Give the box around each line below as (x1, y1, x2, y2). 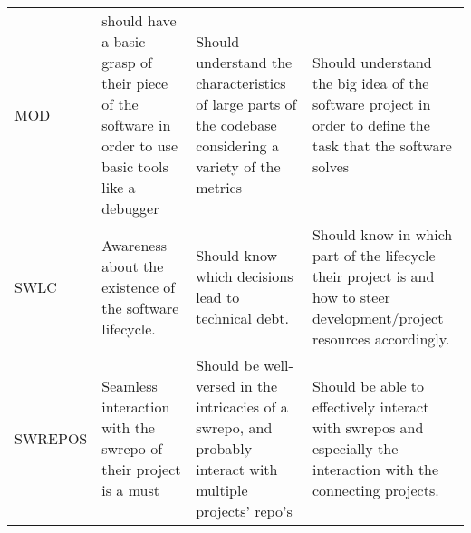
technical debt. (196, 307, 289, 328)
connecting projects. (312, 480, 439, 500)
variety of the (196, 156, 281, 177)
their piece (101, 73, 168, 93)
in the (240, 375, 278, 396)
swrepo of (101, 438, 163, 459)
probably (196, 438, 253, 459)
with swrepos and (312, 417, 424, 438)
